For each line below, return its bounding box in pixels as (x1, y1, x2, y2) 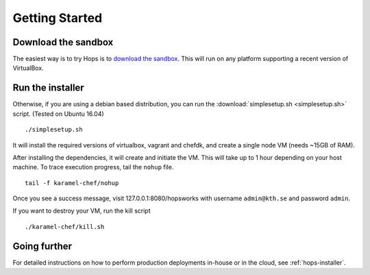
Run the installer (12, 82, 85, 94)
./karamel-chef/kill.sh (25, 223, 105, 230)
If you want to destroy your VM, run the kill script (12, 206, 151, 215)
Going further (12, 240, 72, 252)
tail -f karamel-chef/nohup (25, 179, 119, 187)
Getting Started (12, 10, 103, 25)
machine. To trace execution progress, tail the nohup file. (12, 163, 174, 171)
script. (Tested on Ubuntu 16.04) (12, 110, 104, 118)
